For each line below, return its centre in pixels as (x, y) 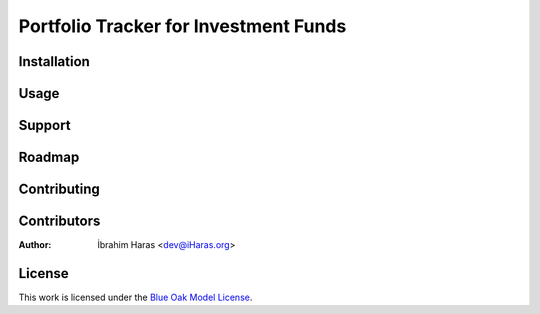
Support (44, 125)
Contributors (59, 221)
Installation (54, 61)
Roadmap (49, 157)
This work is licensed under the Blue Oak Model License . (135, 297)
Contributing (59, 189)
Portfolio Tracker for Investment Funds (182, 26)
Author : (35, 245)
